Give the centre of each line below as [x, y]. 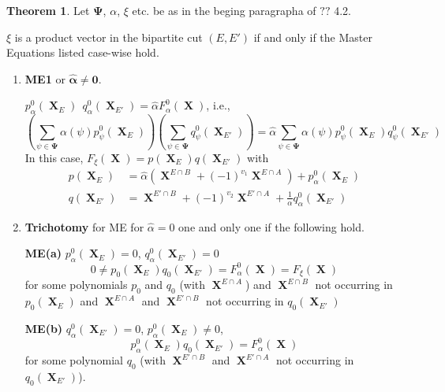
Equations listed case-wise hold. [83, 52]
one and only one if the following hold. [271, 226]
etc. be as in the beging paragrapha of [224, 10]
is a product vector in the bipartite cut [108, 37]
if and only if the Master [313, 37]
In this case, [54, 157]
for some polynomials [76, 285]
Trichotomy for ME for [84, 226]
